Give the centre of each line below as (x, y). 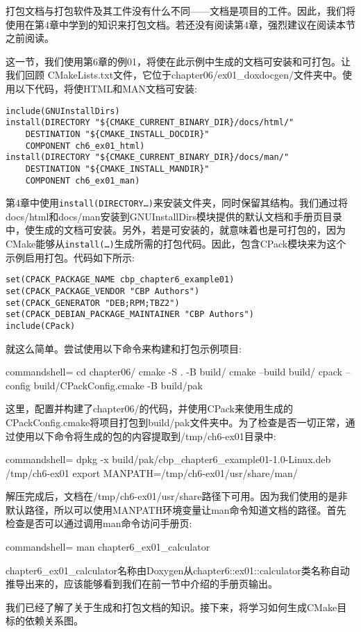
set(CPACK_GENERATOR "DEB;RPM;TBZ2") (93, 303)
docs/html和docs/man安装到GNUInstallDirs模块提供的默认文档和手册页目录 (174, 216)
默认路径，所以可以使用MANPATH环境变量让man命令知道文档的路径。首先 (176, 509)
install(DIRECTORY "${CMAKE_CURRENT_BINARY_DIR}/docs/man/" (148, 157)
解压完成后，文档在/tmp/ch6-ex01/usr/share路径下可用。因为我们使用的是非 (177, 496)
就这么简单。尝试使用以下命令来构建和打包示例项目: (124, 348)
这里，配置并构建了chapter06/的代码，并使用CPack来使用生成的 (150, 408)
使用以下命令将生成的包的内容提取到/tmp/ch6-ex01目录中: (145, 436)
